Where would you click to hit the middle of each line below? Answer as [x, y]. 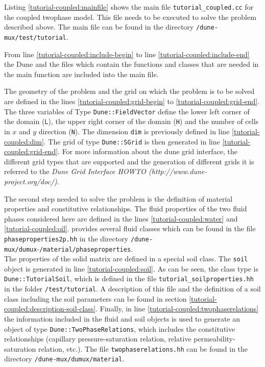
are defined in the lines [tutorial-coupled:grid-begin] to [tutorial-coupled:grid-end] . [132, 101]
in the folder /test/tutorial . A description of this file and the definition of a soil [132, 289]
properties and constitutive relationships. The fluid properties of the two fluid [126, 209]
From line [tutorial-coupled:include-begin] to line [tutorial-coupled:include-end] [127, 54]
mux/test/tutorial [35, 38]
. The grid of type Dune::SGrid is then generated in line [132, 141]
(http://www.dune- [178, 171]
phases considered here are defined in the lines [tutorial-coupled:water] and [121, 218]
